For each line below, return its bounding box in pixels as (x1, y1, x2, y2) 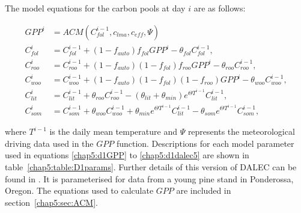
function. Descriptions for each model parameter (116, 137, 294, 149)
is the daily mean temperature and (49, 125, 177, 138)
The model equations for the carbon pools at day (5, 2, 186, 14)
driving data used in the (5, 137, 94, 149)
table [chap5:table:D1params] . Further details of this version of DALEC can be (5, 161, 297, 173)
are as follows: (193, 2, 246, 14)
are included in (176, 184, 231, 197)
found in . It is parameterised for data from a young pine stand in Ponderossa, (5, 172, 294, 185)
